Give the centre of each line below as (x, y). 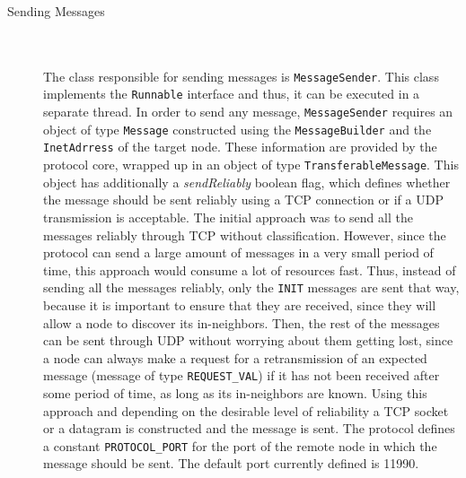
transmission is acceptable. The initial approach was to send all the (228, 217)
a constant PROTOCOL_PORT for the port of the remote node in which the (240, 445)
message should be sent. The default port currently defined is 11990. (231, 463)
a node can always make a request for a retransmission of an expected (235, 357)
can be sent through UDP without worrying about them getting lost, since (248, 340)
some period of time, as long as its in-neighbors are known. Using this (235, 392)
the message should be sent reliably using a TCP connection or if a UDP (243, 200)
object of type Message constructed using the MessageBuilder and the (237, 129)
